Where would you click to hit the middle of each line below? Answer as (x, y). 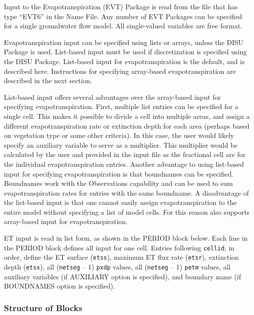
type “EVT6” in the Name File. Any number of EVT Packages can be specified (123, 16)
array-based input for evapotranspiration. (66, 221)
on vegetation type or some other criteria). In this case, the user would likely (119, 135)
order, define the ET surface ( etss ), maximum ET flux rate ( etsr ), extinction (121, 257)
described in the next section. (48, 80)
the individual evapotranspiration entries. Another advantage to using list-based (124, 164)
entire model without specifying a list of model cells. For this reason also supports (127, 212)
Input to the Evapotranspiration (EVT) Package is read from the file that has (121, 6)
